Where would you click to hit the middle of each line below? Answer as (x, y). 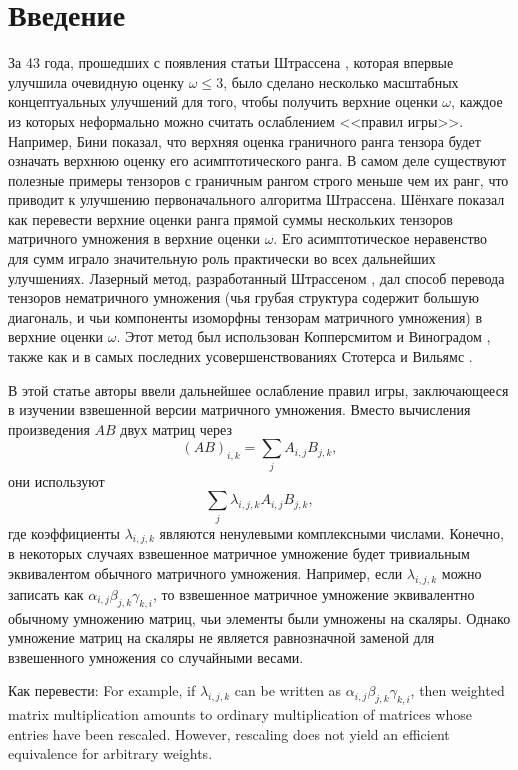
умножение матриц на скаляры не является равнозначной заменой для (221, 637)
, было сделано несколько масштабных (341, 81)
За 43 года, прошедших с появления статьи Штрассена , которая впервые (231, 62)
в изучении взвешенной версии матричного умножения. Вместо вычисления (239, 409)
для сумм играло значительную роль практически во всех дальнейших (222, 258)
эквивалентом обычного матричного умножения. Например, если (205, 573)
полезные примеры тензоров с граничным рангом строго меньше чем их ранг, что (258, 179)
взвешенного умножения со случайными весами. (156, 656)
